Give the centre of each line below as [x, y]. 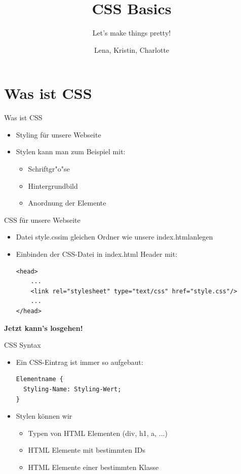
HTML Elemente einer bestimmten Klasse [93, 467]
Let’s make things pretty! [132, 33]
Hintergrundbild [53, 185]
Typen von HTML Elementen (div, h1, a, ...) [98, 433]
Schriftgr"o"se [49, 169]
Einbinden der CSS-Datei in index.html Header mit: [97, 254]
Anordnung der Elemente [67, 203]
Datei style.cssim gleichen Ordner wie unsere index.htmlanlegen [114, 237]
